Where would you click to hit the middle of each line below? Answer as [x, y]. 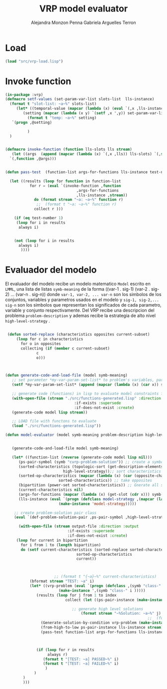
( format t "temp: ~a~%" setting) [62, 118]
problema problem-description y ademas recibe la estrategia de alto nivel [80, 316]
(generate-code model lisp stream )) [50, 412]
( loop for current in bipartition [52, 540]
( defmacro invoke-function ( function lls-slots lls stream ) [69, 150]
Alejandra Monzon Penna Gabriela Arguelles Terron [83, 22]
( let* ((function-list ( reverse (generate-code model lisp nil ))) [82, 457]
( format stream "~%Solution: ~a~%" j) [121, 614]
